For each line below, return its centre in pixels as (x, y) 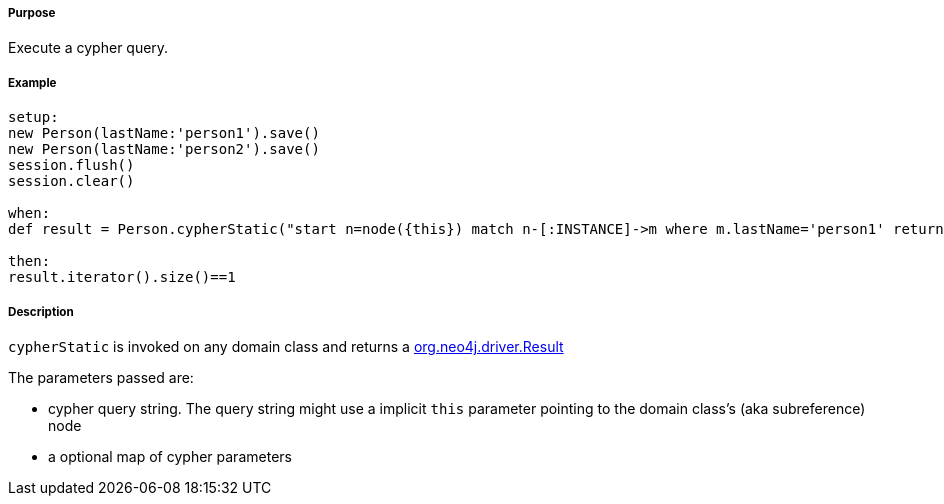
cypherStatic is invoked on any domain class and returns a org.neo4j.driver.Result (286, 346)
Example (32, 82)
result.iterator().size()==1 (122, 277)
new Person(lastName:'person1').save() (164, 133)
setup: (33, 117)
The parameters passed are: (101, 377)
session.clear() (71, 181)
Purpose (32, 13)
